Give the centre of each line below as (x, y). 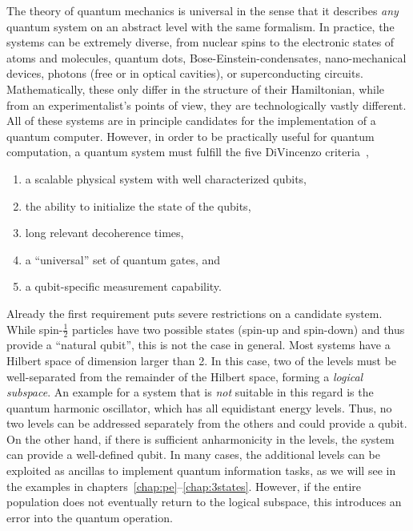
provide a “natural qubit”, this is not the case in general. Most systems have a (198, 345)
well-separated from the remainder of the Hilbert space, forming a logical (185, 376)
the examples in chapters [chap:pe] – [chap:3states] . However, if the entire (184, 486)
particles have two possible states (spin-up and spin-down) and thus (239, 329)
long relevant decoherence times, (104, 233)
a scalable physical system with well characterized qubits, (166, 178)
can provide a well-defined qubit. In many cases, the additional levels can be (193, 455)
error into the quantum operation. (90, 517)
